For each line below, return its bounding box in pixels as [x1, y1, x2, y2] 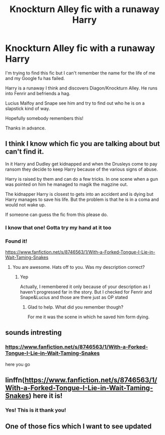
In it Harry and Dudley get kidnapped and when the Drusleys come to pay [5, 161, 157, 167]
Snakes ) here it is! [5, 392, 63, 400]
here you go [5, 361, 30, 367]
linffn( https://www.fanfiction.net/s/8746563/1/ [5, 376, 157, 385]
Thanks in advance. [5, 125, 46, 131]
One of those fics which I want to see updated [5, 422, 152, 431]
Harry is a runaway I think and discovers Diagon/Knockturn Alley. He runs [5, 85, 157, 91]
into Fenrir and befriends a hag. [5, 90, 70, 96]
